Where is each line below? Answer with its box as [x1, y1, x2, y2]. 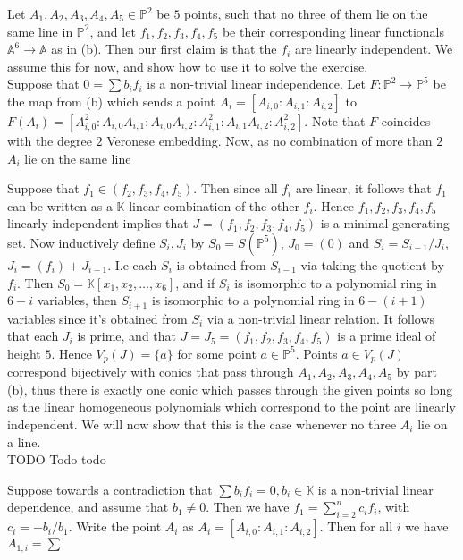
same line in [7, 21, 73, 40]
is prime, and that [77, 327, 177, 345]
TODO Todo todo [7, 450, 106, 469]
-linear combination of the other [124, 196, 299, 215]
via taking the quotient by [300, 255, 444, 274]
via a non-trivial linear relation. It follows [206, 309, 435, 327]
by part [396, 362, 437, 381]
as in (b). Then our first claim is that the [51, 39, 277, 58]
